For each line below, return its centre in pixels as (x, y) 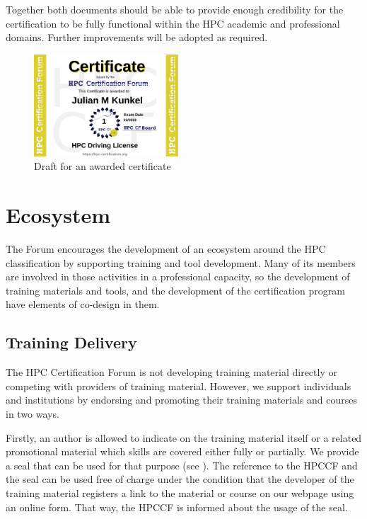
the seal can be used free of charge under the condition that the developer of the (180, 479)
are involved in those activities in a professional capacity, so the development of (178, 276)
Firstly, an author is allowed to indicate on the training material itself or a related (184, 437)
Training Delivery (71, 342)
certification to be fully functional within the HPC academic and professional (173, 23)
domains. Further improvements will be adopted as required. (137, 37)
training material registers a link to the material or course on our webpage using (180, 492)
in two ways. (33, 413)
